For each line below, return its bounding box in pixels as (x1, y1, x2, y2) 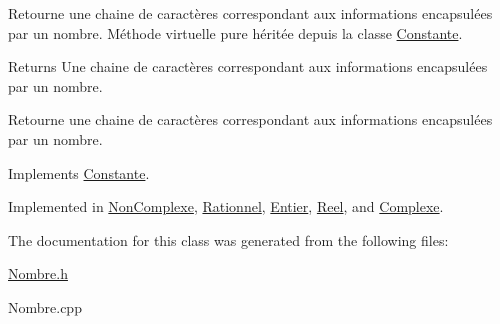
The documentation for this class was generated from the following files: (8, 229, 449, 250)
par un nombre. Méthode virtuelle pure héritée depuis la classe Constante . (8, 22, 463, 43)
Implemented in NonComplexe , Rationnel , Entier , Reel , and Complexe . (8, 196, 444, 217)
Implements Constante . (8, 162, 150, 183)
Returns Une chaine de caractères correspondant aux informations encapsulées (8, 56, 488, 77)
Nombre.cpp (8, 296, 82, 317)
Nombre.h (8, 263, 68, 284)
